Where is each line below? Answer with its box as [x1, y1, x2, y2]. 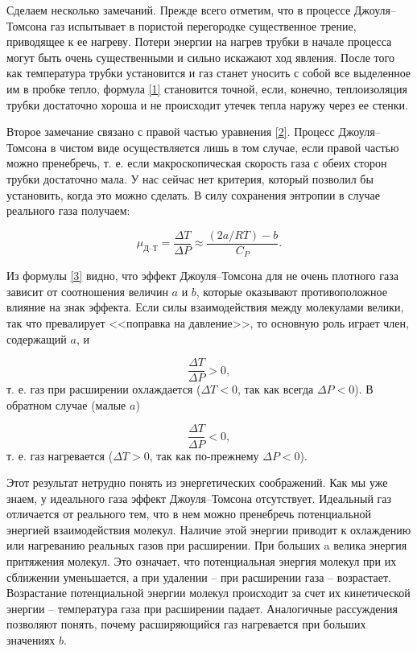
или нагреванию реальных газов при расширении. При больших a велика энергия [6, 537, 407, 554]
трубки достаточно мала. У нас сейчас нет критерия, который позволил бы [6, 170, 374, 187]
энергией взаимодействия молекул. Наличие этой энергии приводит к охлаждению [6, 521, 411, 538]
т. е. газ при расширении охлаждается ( [6, 381, 201, 398]
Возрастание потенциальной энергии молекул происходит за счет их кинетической [6, 584, 411, 601]
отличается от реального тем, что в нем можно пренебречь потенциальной [6, 505, 371, 522]
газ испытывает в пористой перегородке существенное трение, [50, 17, 357, 34]
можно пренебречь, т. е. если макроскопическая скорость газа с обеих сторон [6, 155, 387, 171]
